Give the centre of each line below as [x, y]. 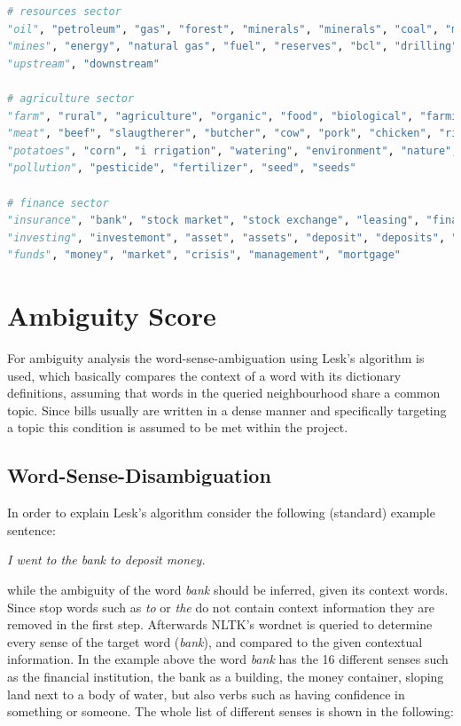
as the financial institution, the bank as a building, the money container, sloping [226, 676]
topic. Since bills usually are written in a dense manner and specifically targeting [227, 410]
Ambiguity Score [112, 316]
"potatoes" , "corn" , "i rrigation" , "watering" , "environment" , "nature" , [233, 150]
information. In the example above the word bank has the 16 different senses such [228, 659]
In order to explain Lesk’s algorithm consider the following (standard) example [221, 513]
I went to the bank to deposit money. [106, 560]
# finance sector [58, 203]
